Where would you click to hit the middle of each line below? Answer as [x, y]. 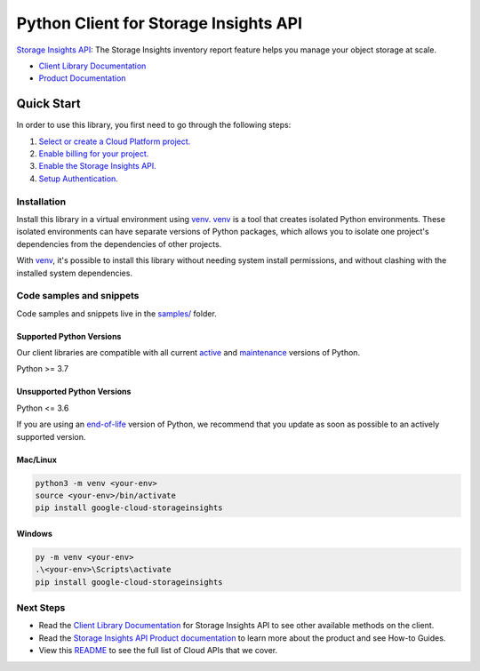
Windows [34, 533]
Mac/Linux [37, 459]
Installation [41, 202]
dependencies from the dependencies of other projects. [119, 244]
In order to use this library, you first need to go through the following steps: [154, 125]
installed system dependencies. [75, 273]
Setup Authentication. [79, 179]
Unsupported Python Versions [74, 392]
